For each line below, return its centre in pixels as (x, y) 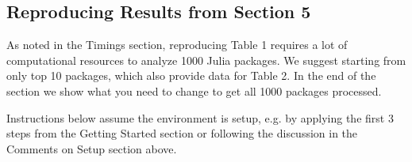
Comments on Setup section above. (92, 148)
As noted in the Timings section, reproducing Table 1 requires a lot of (177, 45)
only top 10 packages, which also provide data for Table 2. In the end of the (191, 75)
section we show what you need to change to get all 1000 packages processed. (194, 90)
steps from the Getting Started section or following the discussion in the (182, 133)
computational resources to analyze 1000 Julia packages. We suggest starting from (206, 60)
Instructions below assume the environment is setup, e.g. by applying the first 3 (200, 117)
